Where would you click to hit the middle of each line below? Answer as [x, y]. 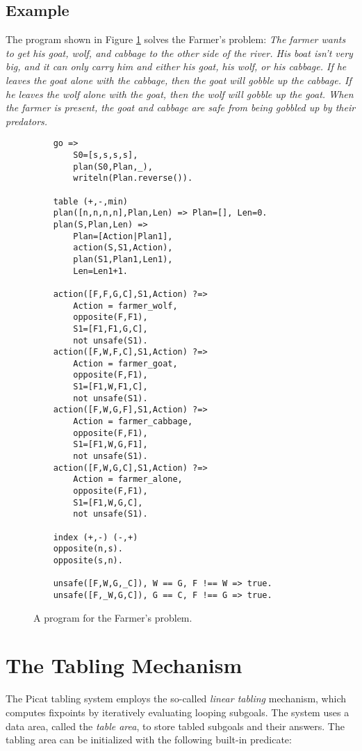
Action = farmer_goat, [125, 363]
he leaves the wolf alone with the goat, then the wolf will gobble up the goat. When [180, 94]
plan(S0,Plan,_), [113, 167]
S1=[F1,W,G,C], [108, 502]
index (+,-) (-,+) [96, 537]
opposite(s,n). [88, 560]
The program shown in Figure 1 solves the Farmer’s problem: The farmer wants [176, 39]
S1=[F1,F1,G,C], [110, 329]
